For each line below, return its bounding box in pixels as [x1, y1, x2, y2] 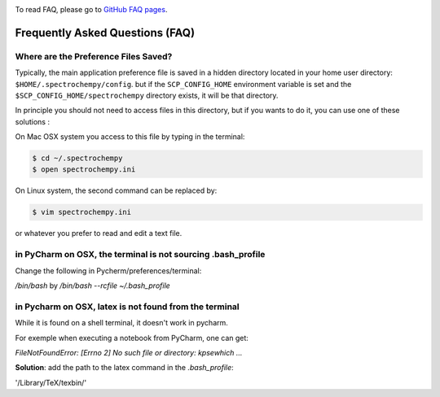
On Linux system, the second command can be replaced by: [15, 185, 218, 195]
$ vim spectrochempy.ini [32, 207, 132, 217]
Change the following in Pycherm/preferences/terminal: [15, 265, 202, 276]
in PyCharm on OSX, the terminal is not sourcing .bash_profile [15, 249, 266, 260]
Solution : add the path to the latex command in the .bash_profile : [15, 363, 234, 373]
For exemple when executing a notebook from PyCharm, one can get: [15, 333, 249, 342]
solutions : [15, 116, 51, 126]
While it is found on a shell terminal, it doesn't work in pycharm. [15, 318, 228, 328]
